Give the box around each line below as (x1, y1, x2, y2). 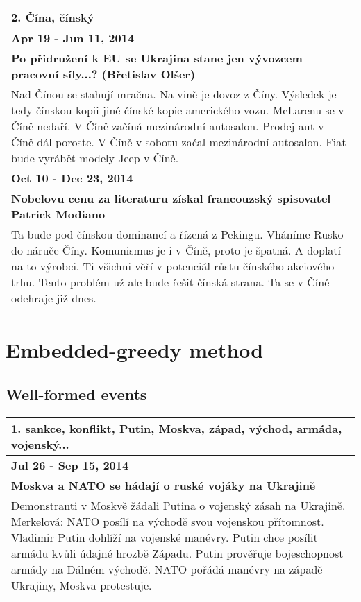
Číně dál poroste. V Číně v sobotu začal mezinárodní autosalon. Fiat (11, 134, 346, 150)
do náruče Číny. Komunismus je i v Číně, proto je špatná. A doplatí (11, 242, 342, 258)
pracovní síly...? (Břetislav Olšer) (11, 66, 196, 82)
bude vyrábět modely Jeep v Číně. (11, 150, 179, 166)
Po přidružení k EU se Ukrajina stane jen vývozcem (11, 50, 303, 66)
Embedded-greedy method (6, 336, 264, 364)
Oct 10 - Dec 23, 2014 (11, 170, 133, 186)
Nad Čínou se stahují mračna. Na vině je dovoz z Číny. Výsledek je (11, 86, 337, 102)
